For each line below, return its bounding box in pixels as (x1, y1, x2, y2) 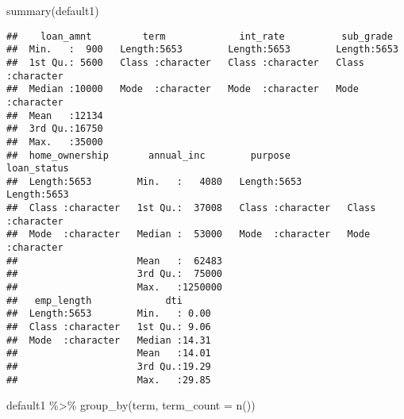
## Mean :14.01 (6, 348, 211, 359)
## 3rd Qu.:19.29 (6, 361, 211, 372)
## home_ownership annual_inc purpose (6, 149, 290, 161)
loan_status (6, 163, 69, 175)
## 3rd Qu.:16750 (6, 123, 103, 135)
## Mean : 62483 (6, 255, 223, 267)
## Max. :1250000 (6, 282, 223, 294)
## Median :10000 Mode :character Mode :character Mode (6, 83, 359, 95)
